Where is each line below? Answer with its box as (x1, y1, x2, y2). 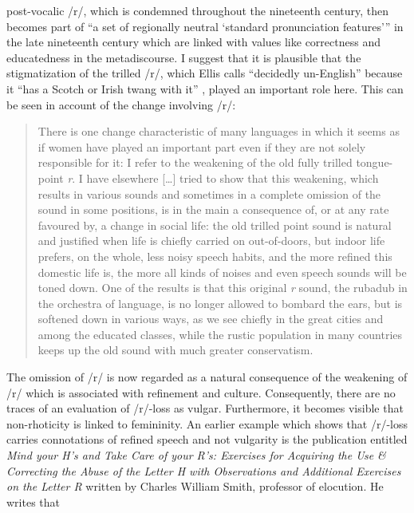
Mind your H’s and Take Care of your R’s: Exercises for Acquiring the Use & (6, 447, 386, 464)
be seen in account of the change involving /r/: (6, 96, 236, 112)
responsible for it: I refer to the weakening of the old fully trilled (37, 154, 353, 171)
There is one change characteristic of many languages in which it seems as (37, 123, 400, 140)
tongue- (356, 154, 393, 171)
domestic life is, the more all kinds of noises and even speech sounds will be (37, 263, 407, 280)
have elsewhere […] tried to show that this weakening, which (86, 169, 379, 186)
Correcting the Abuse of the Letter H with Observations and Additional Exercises (6, 462, 401, 479)
